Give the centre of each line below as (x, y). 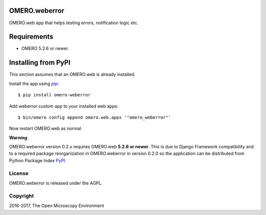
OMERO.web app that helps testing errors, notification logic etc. (74, 23)
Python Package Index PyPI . (38, 160)
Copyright (21, 196)
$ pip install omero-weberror (54, 95)
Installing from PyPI (40, 63)
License (19, 173)
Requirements (31, 37)
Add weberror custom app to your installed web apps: (64, 106)
